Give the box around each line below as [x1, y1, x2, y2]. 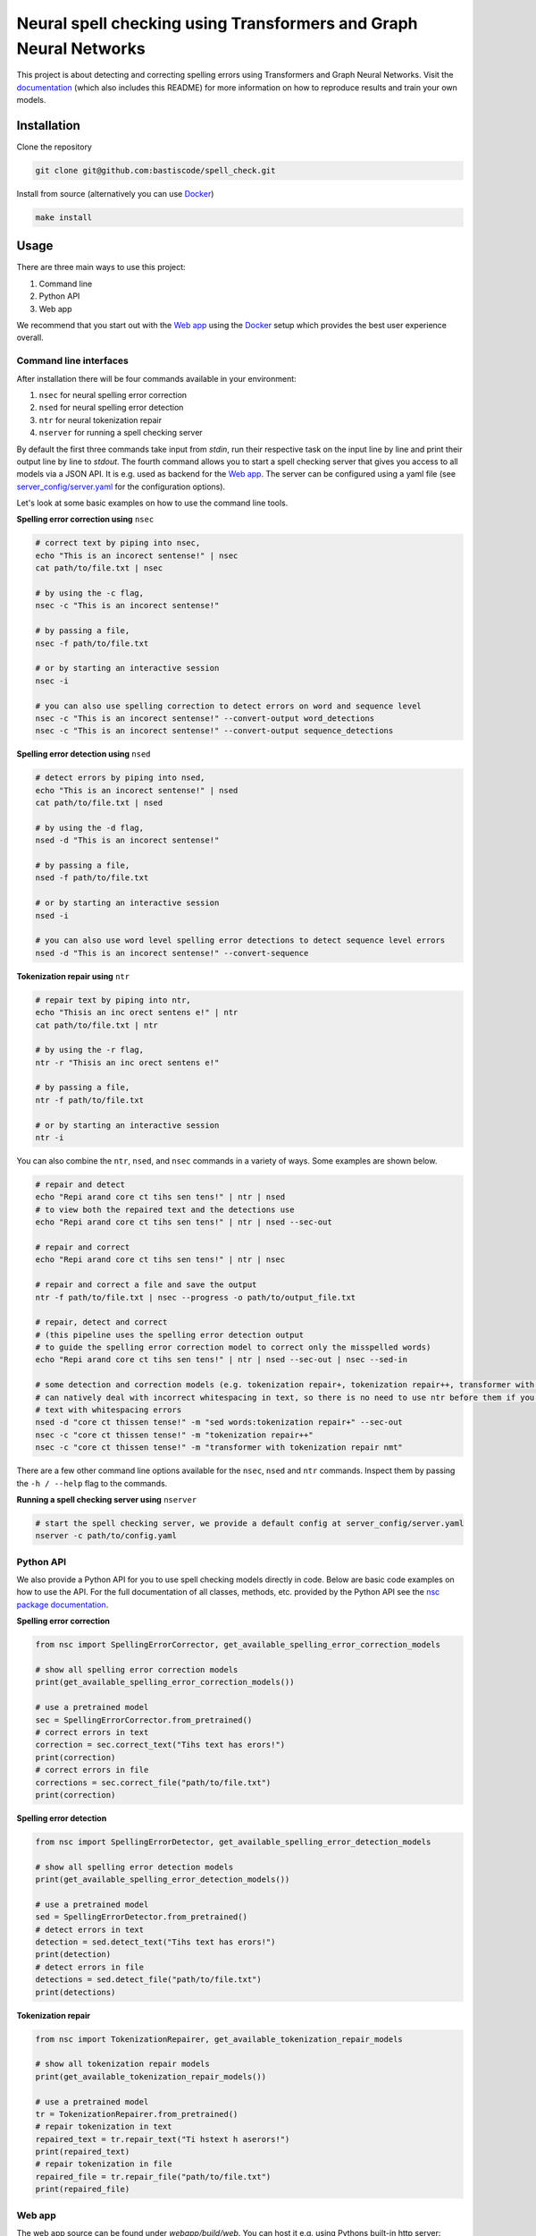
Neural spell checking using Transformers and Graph [16, 13, 418, 33]
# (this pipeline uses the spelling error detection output [35, 1329, 305, 1340]
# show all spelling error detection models [35, 1861, 234, 1872]
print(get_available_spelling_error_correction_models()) [35, 1677, 295, 1688]
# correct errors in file [35, 1765, 149, 1775]
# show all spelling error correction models [35, 1664, 239, 1675]
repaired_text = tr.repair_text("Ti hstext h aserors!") [35, 2134, 290, 2144]
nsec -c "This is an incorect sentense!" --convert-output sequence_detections [35, 725, 394, 736]
